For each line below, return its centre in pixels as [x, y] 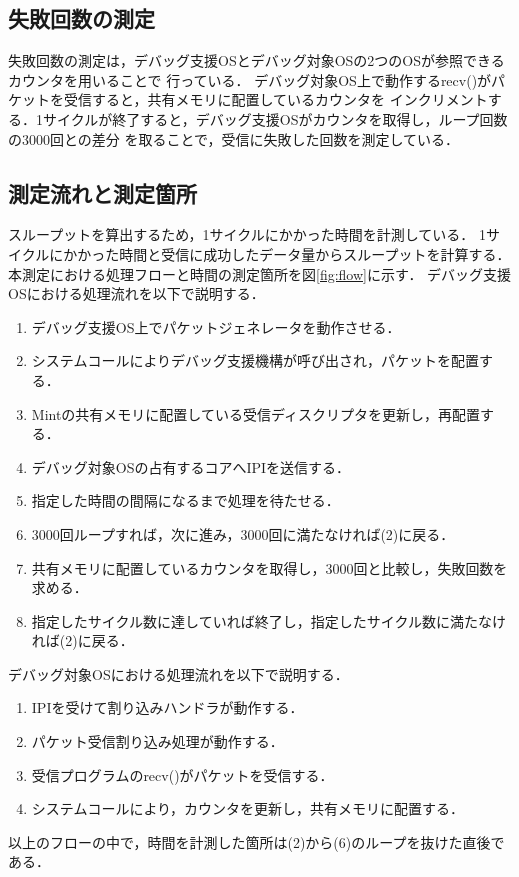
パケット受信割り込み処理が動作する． [157, 741]
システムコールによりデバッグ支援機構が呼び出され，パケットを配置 [255, 360]
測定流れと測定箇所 [102, 192]
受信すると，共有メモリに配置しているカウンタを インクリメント [275, 99]
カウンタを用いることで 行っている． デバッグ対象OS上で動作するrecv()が [250, 79]
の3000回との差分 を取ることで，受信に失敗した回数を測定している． [234, 138]
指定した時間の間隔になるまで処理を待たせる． [185, 500]
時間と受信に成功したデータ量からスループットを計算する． [315, 253]
